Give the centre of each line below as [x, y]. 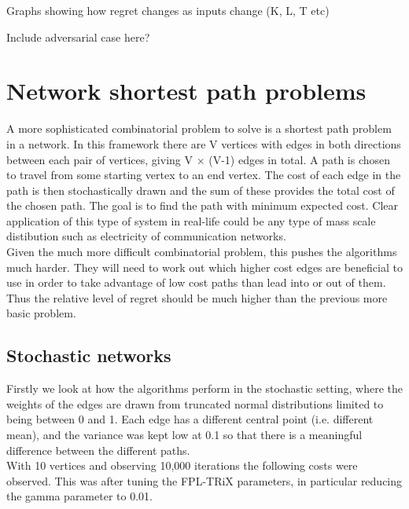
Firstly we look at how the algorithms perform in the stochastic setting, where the [204, 388]
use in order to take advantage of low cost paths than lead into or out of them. [196, 282]
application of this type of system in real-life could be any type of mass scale [191, 220]
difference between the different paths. [98, 450]
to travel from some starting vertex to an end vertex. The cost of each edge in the [204, 175]
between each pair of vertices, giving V [99, 159]
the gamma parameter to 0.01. [79, 496]
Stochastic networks [89, 355]
